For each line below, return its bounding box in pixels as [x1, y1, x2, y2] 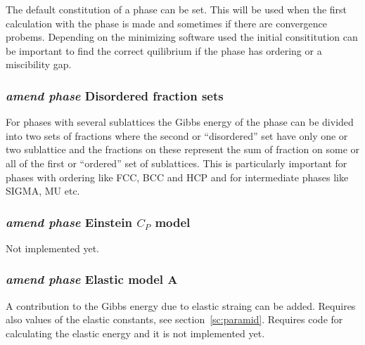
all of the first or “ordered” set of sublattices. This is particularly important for [6, 155, 347, 170]
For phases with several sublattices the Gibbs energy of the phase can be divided [6, 115, 354, 129]
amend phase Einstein [6, 213, 132, 230]
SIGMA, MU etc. [6, 183, 80, 198]
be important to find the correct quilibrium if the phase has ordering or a [6, 43, 322, 58]
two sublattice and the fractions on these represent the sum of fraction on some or [6, 142, 360, 157]
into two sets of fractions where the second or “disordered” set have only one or [6, 128, 348, 143]
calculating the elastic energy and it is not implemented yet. [6, 325, 265, 340]
